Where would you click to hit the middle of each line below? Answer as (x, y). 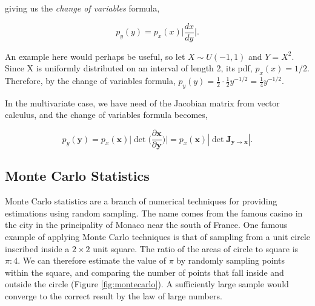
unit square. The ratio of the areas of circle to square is (196, 248)
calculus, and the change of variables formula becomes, (106, 115)
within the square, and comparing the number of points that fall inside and (144, 272)
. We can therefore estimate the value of (92, 260)
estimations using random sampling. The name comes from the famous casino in (154, 213)
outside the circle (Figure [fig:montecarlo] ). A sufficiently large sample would (147, 284)
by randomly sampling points (230, 260)
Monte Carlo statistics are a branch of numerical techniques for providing (141, 201)
